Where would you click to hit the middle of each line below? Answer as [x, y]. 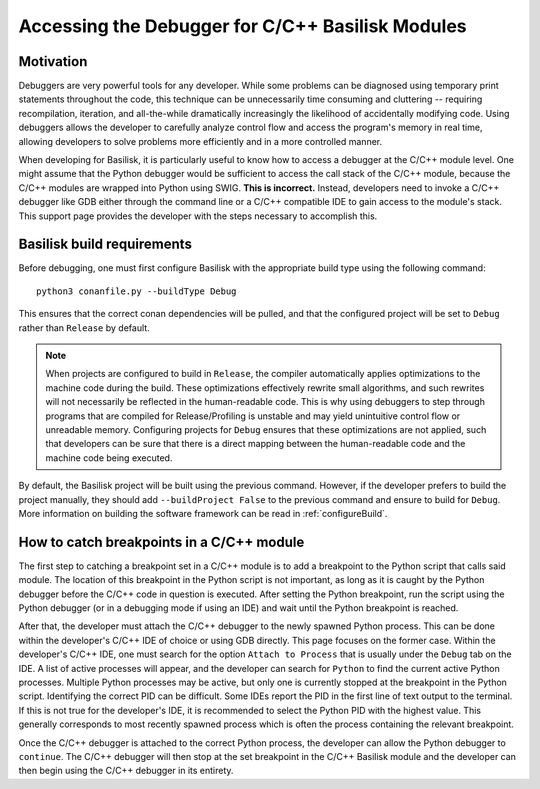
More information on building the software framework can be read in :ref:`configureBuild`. [203, 513]
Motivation [53, 61]
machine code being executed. [109, 457]
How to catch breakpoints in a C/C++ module [161, 541]
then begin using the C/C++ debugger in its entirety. [126, 771]
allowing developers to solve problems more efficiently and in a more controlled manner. [200, 141]
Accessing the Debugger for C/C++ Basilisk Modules [242, 26]
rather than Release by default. [84, 327]
